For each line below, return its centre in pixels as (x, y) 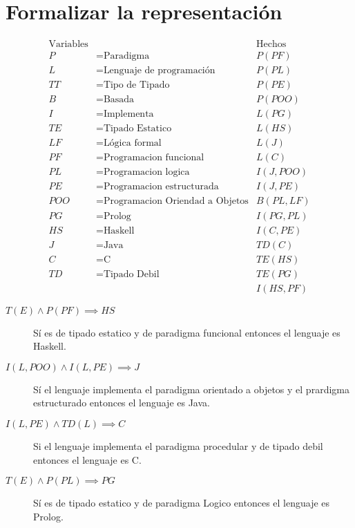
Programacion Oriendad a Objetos (176, 201)
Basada (119, 100)
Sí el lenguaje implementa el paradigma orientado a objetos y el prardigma (191, 389)
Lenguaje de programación (159, 71)
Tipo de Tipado (136, 85)
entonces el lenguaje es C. (87, 459)
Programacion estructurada (161, 187)
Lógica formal (132, 143)
